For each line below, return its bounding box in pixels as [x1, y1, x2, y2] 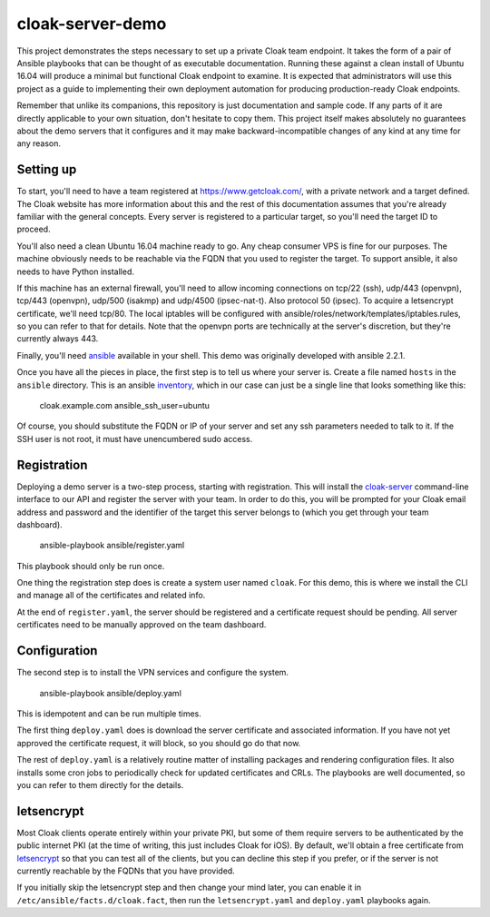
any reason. [16, 138, 62, 149]
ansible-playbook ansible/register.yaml [39, 540, 185, 551]
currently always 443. [16, 333, 99, 344]
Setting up [16, 162, 77, 177]
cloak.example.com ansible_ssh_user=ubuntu [39, 400, 211, 411]
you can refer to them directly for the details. [16, 779, 184, 790]
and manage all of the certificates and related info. [16, 590, 206, 601]
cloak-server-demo [16, 14, 167, 34]
